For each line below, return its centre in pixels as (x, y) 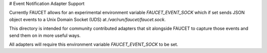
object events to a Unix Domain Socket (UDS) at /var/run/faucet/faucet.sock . (87, 19)
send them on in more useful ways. (45, 35)
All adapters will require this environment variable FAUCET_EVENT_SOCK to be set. (94, 44)
